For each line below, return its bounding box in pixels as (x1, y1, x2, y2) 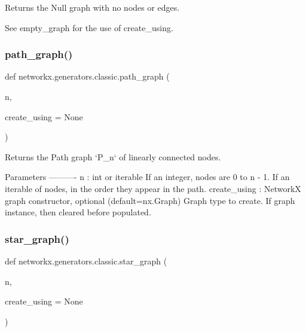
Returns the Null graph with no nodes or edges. (5, 1, 180, 13)
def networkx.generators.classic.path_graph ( (5, 70, 170, 83)
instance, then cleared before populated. (5, 206, 151, 218)
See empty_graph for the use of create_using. (5, 21, 173, 33)
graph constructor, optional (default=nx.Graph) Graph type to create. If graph (5, 194, 295, 206)
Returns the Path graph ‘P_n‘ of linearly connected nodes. (5, 150, 221, 163)
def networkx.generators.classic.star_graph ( (5, 254, 167, 267)
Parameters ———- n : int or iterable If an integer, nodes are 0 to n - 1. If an (5, 170, 290, 183)
